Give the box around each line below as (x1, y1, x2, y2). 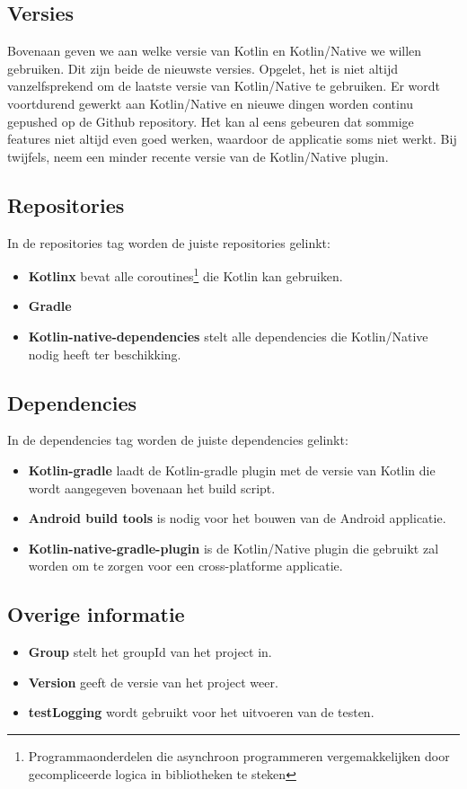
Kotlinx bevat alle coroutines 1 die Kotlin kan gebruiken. (28, 264, 343, 285)
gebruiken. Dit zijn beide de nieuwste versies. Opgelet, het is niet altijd (7, 58, 398, 77)
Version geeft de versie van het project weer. (28, 672, 278, 691)
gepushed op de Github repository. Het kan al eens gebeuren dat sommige (7, 111, 414, 130)
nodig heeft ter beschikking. (28, 344, 181, 363)
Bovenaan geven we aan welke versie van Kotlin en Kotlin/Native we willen (7, 41, 422, 60)
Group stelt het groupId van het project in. (28, 643, 272, 661)
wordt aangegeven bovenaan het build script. (28, 478, 276, 497)
